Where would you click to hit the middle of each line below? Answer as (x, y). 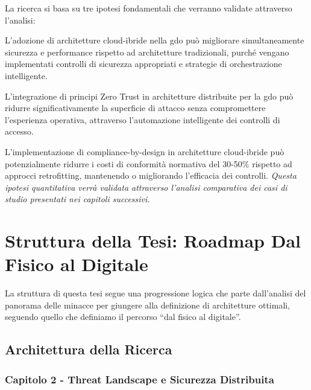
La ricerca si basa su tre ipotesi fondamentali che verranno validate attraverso (149, 8)
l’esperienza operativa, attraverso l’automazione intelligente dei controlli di (143, 119)
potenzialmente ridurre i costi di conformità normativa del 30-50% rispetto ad (149, 163)
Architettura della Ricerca (89, 349)
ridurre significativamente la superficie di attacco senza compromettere (135, 108)
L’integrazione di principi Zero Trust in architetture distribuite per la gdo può (149, 96)
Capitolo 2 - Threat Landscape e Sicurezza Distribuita (140, 379)
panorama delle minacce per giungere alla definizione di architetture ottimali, (148, 305)
